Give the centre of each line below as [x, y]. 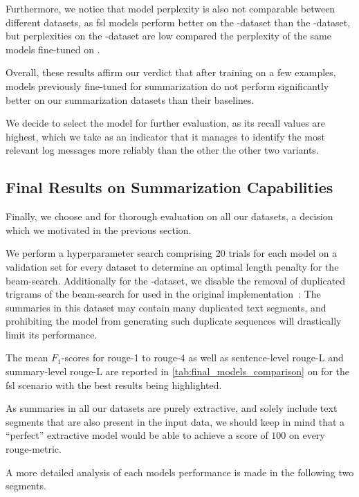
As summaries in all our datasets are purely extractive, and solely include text [172, 408]
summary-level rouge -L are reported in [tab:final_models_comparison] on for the [177, 371]
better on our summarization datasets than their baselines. [130, 99]
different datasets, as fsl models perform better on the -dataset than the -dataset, [178, 22]
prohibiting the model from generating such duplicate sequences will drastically [174, 321]
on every [307, 435]
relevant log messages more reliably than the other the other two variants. [162, 150]
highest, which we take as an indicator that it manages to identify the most [165, 136]
